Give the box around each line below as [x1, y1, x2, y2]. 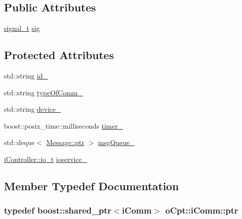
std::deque [4, 137, 35, 147]
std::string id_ [4, 71, 48, 80]
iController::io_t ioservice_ [4, 153, 87, 164]
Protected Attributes [4, 47, 114, 63]
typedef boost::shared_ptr [4, 204, 112, 217]
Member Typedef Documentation [4, 178, 179, 193]
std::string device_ [4, 104, 61, 114]
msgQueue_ [98, 137, 135, 147]
